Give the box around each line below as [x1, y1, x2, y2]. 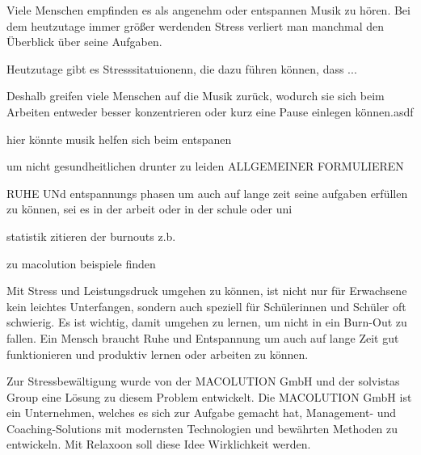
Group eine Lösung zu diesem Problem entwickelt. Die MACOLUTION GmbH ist [6, 388, 412, 405]
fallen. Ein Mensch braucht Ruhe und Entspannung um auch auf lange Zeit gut [6, 329, 399, 346]
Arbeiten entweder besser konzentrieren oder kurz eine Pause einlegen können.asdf [6, 103, 414, 120]
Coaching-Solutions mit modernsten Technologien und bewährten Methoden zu [6, 419, 398, 436]
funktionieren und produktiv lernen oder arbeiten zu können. [6, 345, 309, 362]
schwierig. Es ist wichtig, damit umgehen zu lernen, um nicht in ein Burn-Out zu [6, 314, 407, 331]
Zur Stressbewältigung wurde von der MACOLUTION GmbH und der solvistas [6, 373, 400, 390]
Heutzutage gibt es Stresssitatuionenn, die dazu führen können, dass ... [6, 60, 357, 77]
